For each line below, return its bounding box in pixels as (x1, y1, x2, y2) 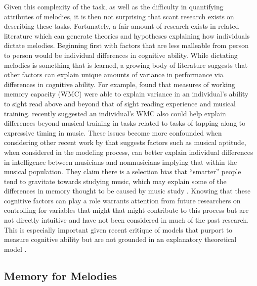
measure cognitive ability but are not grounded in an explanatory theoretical (4, 234, 237, 244)
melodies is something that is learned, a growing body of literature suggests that (4, 59, 248, 70)
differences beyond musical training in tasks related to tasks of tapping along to (4, 118, 246, 128)
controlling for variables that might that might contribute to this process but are (4, 205, 249, 215)
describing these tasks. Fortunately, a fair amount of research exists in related (4, 21, 239, 31)
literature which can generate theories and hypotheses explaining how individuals (4, 30, 250, 41)
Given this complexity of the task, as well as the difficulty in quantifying (4, 1, 223, 11)
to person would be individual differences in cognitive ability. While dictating (4, 49, 238, 60)
